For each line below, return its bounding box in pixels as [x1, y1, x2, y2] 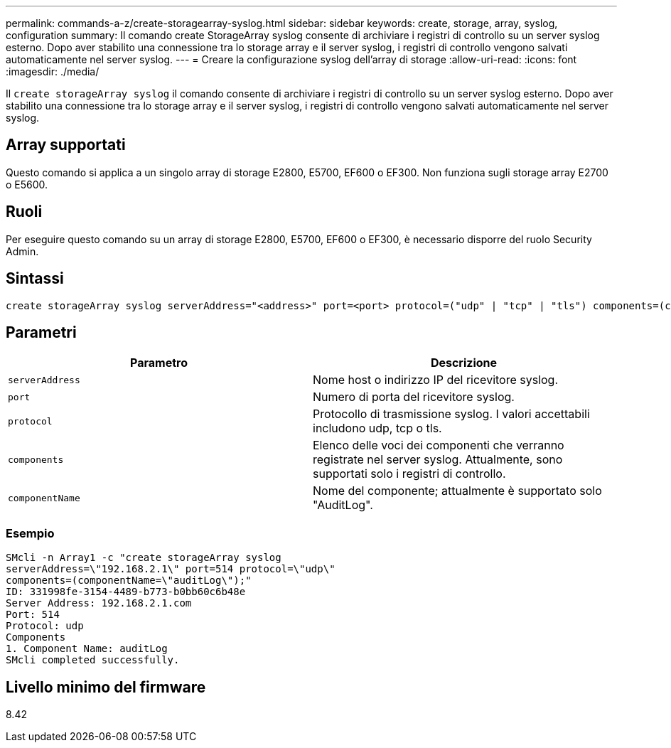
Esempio [6, 525, 55, 540]
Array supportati [6, 136, 126, 154]
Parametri [6, 323, 77, 341]
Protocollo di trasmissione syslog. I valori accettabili [313, 407, 590, 422]
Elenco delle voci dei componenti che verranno [313, 438, 564, 453]
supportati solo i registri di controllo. [313, 466, 506, 481]
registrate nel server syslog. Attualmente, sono [313, 452, 563, 467]
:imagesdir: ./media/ [6, 65, 100, 78]
